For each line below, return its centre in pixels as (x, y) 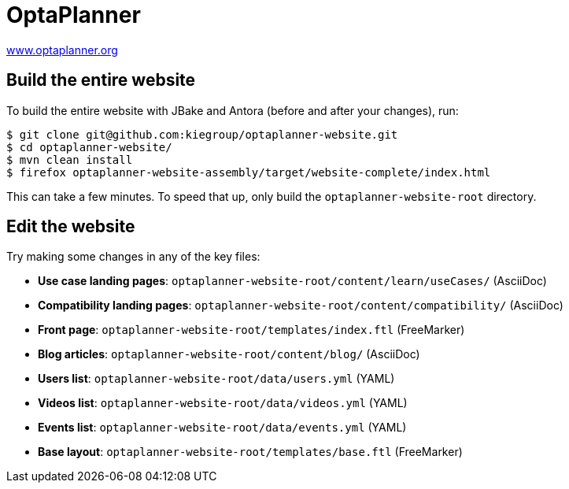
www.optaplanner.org (62, 50)
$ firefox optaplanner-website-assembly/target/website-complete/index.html (249, 172)
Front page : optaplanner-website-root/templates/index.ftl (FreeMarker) (251, 330)
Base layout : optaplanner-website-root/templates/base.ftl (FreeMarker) (250, 452)
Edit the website (71, 227)
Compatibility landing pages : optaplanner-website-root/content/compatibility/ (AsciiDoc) (301, 306)
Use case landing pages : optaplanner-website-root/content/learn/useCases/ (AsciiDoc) (292, 281)
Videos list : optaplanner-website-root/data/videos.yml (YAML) (223, 403)
